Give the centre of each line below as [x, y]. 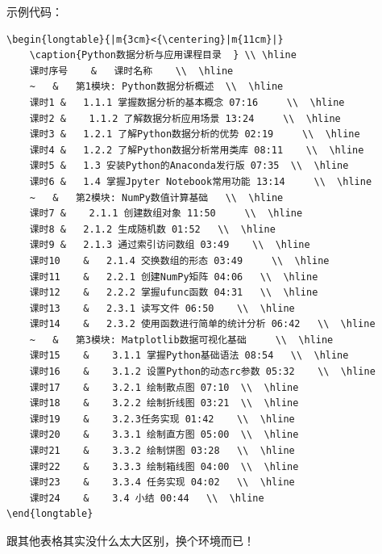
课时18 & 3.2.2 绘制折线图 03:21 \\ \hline [164, 403]
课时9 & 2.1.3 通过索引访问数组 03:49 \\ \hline [170, 245]
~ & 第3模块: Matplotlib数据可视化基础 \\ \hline [181, 340]
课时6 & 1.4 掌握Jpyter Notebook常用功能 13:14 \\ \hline [201, 181]
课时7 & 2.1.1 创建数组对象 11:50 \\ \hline [166, 214]
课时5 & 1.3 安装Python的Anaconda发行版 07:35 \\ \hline [189, 166]
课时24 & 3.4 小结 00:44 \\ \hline [147, 498]
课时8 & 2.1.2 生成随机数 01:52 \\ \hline [152, 229]
